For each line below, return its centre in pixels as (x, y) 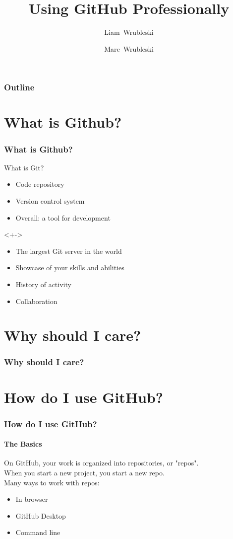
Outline (19, 87)
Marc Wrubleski (129, 48)
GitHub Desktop (41, 515)
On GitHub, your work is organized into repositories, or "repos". (101, 463)
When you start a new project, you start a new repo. (84, 472)
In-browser (32, 499)
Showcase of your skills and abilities (70, 268)
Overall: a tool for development (63, 217)
